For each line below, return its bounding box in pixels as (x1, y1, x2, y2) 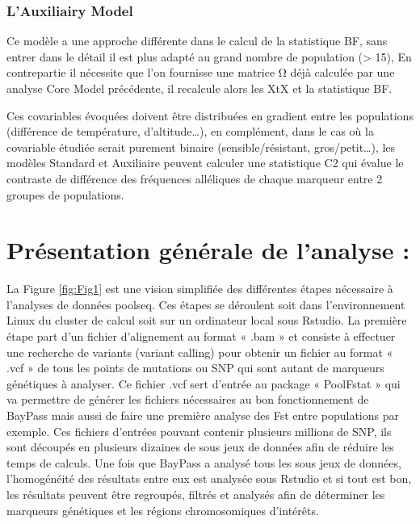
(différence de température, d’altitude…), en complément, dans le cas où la (6, 123, 374, 140)
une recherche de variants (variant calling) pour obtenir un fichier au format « (6, 343, 393, 360)
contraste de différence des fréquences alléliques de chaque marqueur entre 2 (6, 170, 383, 187)
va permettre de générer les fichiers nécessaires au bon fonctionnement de (6, 391, 369, 408)
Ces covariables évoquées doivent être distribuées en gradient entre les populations (6, 107, 414, 124)
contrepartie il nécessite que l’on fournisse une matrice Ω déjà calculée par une (6, 64, 395, 81)
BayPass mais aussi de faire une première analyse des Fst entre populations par (6, 407, 399, 424)
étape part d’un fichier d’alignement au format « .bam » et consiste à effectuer (6, 328, 396, 345)
